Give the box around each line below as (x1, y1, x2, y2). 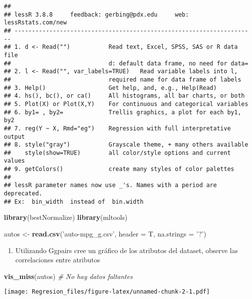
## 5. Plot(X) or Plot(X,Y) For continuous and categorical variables (4, 100, 249, 107)
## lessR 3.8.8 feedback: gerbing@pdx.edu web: (4, 11, 189, 18)
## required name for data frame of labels (4, 76, 241, 83)
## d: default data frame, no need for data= (4, 60, 249, 67)
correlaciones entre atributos (15, 255, 100, 265)
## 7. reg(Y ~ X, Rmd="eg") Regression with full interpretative (4, 125, 231, 132)
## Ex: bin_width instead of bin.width (4, 198, 144, 205)
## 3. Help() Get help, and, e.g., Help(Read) (4, 84, 217, 91)
